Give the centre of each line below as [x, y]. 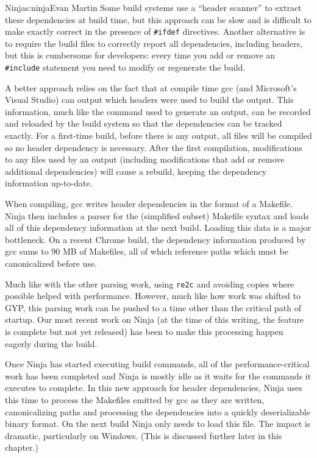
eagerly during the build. [51, 343]
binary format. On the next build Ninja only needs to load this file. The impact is [158, 424]
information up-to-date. [49, 183]
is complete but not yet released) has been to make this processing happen [144, 332]
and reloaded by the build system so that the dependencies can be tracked [144, 123]
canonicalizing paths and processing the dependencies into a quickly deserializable [158, 411]
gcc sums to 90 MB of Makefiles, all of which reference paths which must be [147, 251]
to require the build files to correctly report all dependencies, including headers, [154, 43]
